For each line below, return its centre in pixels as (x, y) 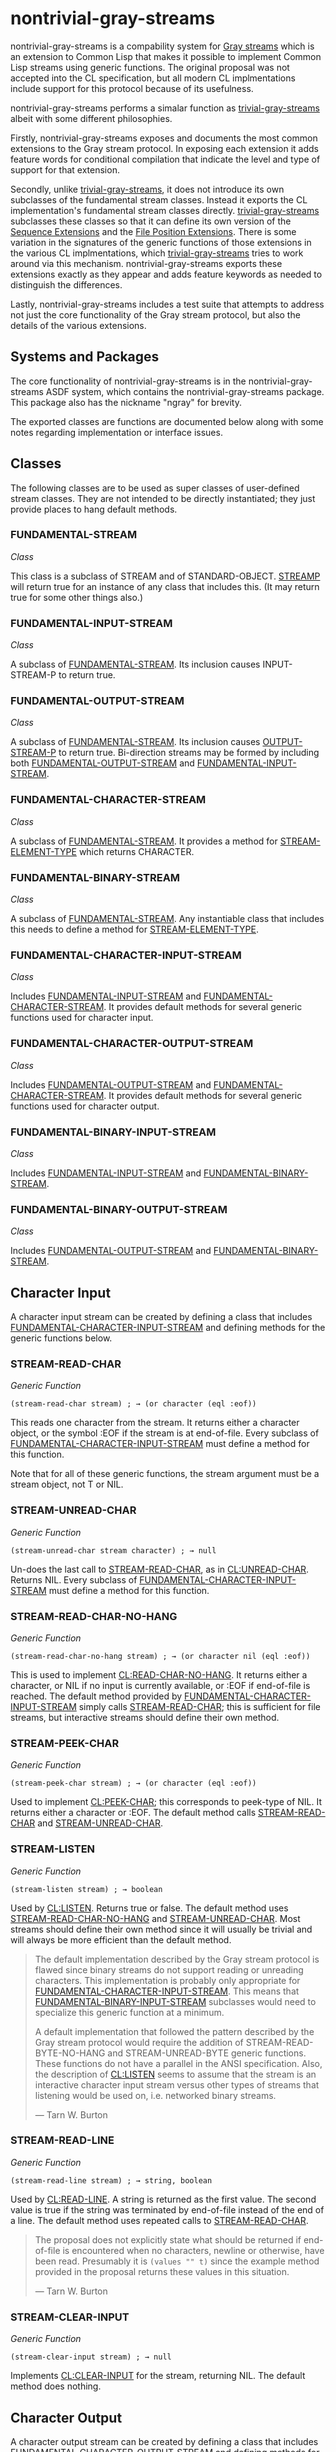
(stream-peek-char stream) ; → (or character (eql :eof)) (133, 1783)
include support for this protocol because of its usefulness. (132, 88)
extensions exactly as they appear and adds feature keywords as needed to (166, 274)
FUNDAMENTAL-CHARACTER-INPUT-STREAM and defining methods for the (168, 1328)
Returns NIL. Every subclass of (74, 1579)
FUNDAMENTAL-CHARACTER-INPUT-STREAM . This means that (167, 1991)
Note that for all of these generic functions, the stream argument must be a (165, 1474)
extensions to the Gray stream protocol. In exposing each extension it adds (164, 148)
